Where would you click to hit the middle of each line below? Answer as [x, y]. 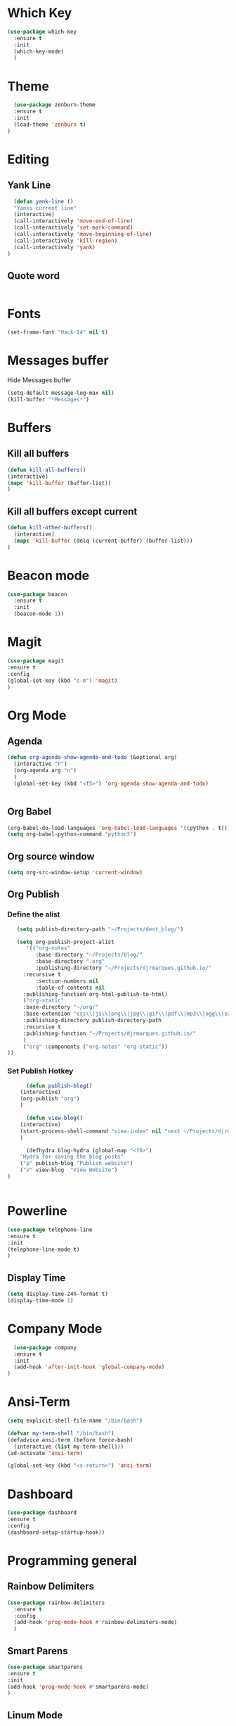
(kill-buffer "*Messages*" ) [48, 399]
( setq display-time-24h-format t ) [58, 1294]
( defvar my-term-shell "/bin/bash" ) [61, 1433]
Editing [28, 159]
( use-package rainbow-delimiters [56, 1603]
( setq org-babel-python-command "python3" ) [72, 834]
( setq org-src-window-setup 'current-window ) [75, 873]
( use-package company [45, 1347]
